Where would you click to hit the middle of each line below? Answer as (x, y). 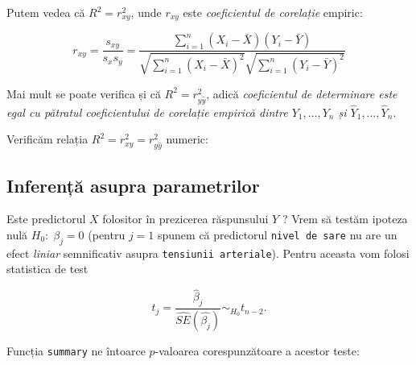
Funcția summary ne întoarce (76, 350)
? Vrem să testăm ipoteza (345, 219)
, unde (146, 12)
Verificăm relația (47, 139)
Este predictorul (46, 219)
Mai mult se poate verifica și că (84, 93)
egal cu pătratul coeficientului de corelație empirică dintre (147, 112)
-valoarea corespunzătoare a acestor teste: (257, 350)
